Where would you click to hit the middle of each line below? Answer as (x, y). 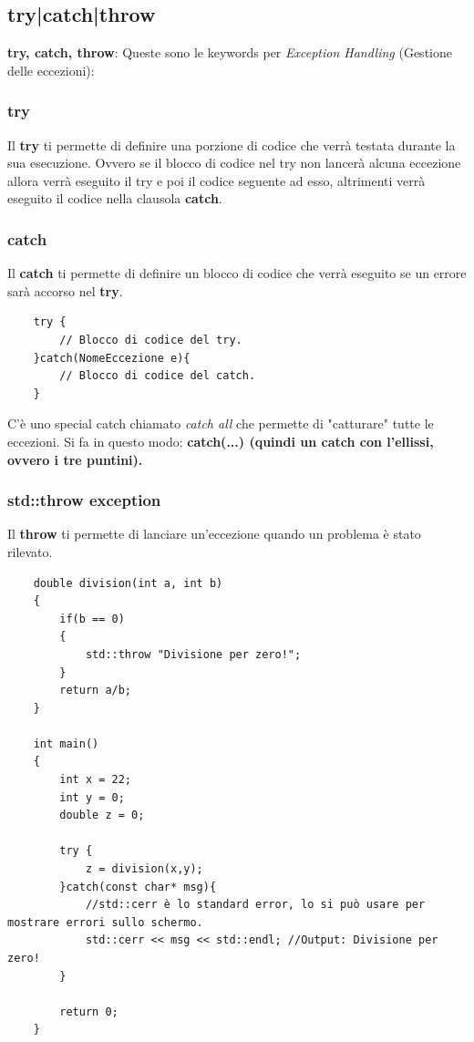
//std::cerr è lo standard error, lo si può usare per (255, 905)
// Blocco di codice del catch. (158, 376)
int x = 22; (96, 780)
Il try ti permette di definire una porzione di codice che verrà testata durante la (232, 144)
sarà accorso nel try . (65, 290)
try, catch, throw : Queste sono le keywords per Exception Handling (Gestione (230, 52)
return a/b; (96, 691)
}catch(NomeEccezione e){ (112, 358)
